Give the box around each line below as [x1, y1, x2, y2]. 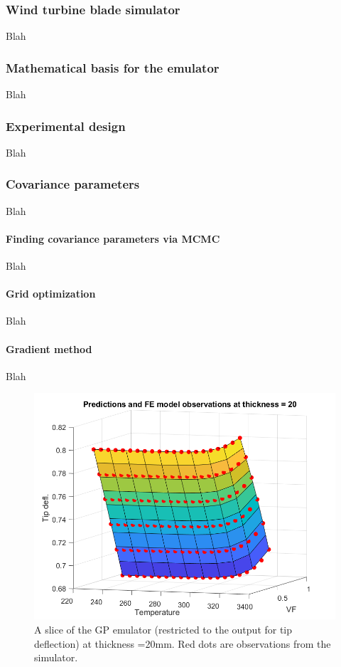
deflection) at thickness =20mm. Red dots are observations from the [34, 636, 331, 651]
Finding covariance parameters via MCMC [6, 231, 220, 246]
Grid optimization [6, 286, 96, 301]
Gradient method [6, 341, 92, 356]
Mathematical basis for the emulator [6, 58, 220, 76]
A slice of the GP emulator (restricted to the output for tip [34, 622, 293, 637]
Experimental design [6, 117, 126, 135]
